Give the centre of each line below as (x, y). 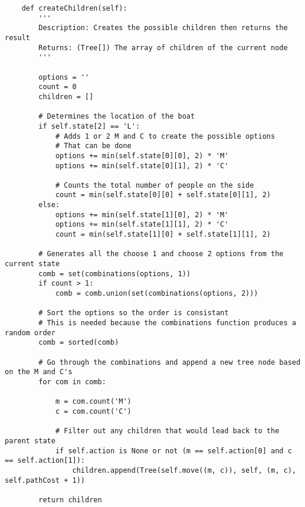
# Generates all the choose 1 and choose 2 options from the (161, 254)
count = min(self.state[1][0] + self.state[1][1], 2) (163, 235)
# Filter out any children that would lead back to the (167, 431)
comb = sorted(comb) (79, 343)
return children (70, 500)
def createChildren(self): (74, 8)
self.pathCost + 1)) (45, 480)
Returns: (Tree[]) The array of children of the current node (163, 48)
